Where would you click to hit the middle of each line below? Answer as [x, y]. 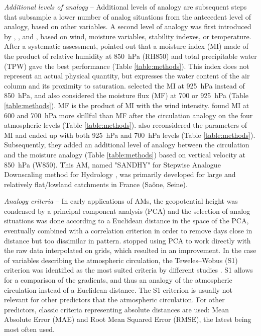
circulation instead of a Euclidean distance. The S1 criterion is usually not [118, 289]
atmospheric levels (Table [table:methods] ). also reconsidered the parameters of [126, 125]
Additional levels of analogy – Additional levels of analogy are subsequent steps [125, 7]
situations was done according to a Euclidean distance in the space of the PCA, [126, 221]
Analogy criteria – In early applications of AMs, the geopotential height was [121, 201]
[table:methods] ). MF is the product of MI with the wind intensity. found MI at [127, 105]
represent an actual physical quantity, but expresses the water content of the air [127, 76]
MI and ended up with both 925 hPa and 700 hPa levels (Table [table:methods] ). [130, 135]
